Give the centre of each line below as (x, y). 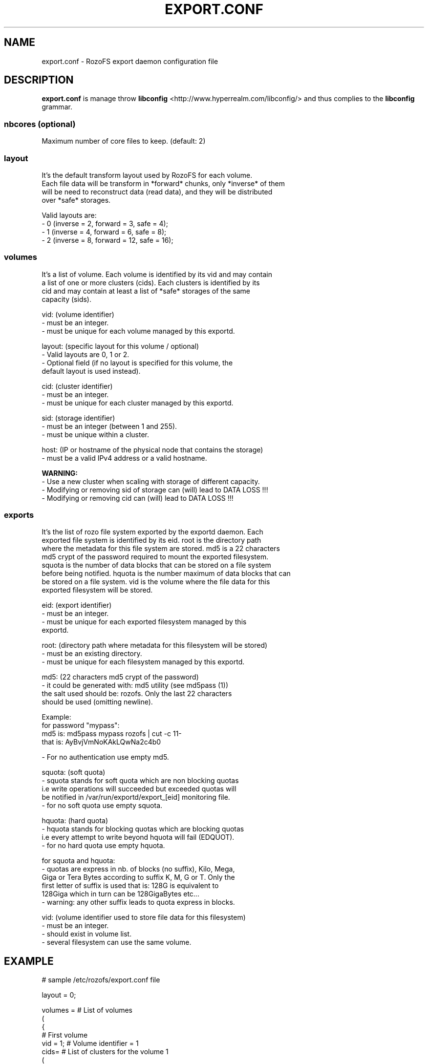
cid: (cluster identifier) (77, 386)
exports (19, 515)
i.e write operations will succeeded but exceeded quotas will (139, 789)
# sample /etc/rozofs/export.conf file (101, 980)
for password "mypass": (81, 725)
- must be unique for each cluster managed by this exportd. (138, 403)
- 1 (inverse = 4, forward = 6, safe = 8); (104, 232)
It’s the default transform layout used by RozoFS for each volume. (147, 175)
